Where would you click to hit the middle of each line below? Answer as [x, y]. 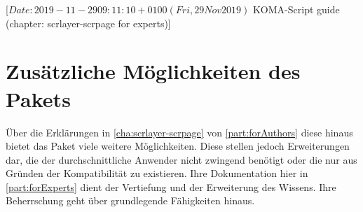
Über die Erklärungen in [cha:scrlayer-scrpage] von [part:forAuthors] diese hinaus [179, 132]
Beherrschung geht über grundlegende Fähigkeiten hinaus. [130, 200]
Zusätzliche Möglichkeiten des [153, 71]
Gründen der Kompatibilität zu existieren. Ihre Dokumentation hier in [157, 173]
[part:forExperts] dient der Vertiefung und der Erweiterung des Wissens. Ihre [171, 186]
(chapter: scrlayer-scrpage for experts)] [88, 23]
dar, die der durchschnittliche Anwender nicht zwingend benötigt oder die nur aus [181, 159]
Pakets [38, 98]
